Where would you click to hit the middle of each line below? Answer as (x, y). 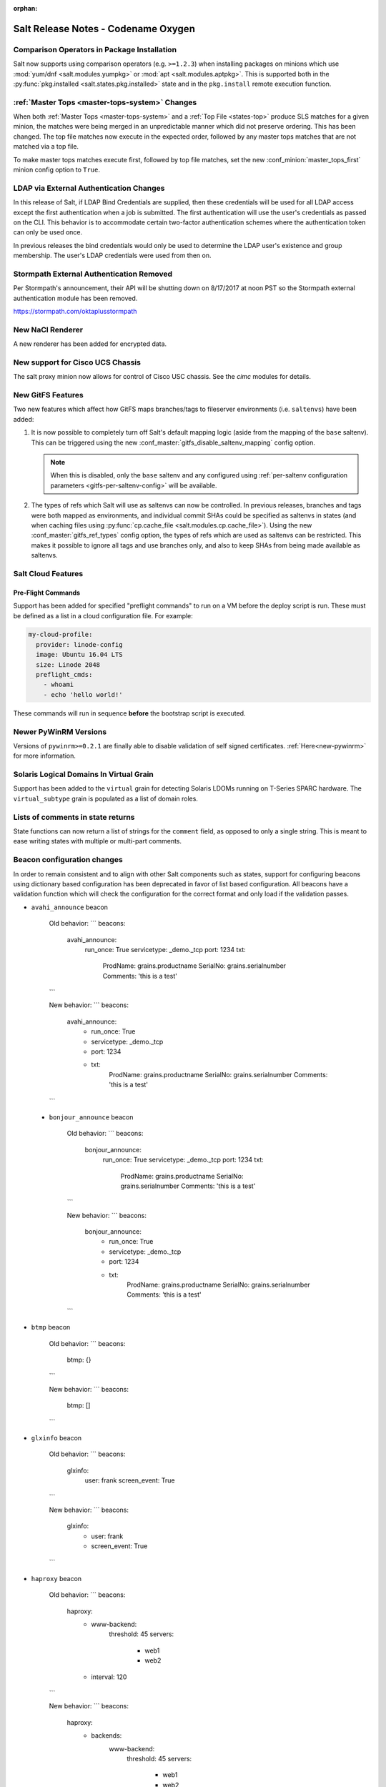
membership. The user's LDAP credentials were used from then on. (112, 256)
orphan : (25, 8)
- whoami (59, 685)
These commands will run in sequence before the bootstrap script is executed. (129, 713)
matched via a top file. (46, 147)
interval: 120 (109, 1677)
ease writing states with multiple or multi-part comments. (98, 841)
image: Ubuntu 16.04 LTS (79, 655)
